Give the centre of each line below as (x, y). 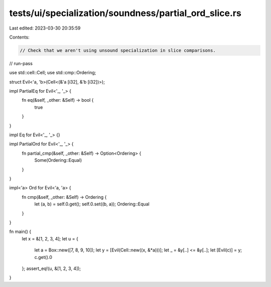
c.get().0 (43, 257)
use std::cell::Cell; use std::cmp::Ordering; (53, 73)
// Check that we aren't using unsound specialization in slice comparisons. (118, 50)
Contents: (19, 37)
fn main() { (20, 232)
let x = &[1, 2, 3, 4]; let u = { (50, 238)
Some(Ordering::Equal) (58, 160)
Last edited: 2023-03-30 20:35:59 (45, 28)
